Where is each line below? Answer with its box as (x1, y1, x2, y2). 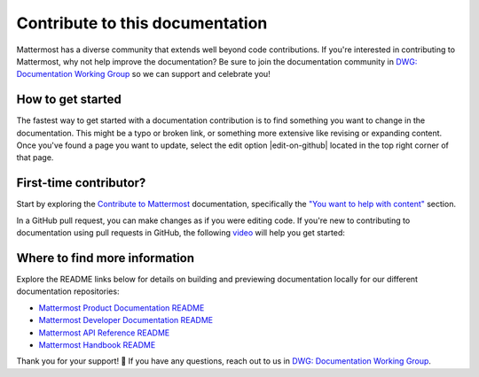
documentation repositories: (16, 286, 120, 296)
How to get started (16, 92, 122, 107)
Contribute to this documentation (16, 13, 268, 33)
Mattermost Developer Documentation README (38, 315, 214, 326)
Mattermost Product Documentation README (38, 302, 205, 313)
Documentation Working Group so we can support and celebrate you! (16, 69, 271, 80)
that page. (16, 152, 54, 163)
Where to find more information (16, 250, 195, 265)
